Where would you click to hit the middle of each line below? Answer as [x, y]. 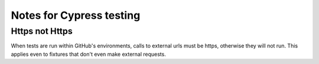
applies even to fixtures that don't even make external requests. [89, 54]
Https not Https [42, 31]
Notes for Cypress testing [76, 15]
